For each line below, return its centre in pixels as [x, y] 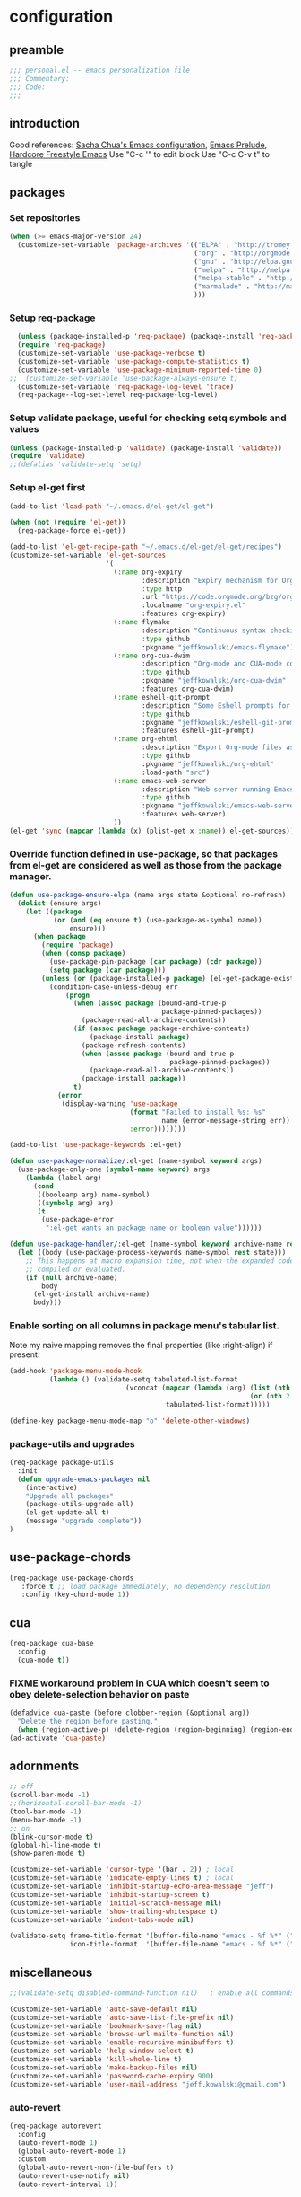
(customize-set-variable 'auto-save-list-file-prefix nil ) [122, 2017]
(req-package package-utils [62, 1463]
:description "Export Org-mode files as [218, 747]
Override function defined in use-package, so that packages [144, 853]
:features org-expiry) [184, 614]
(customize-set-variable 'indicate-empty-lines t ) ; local [122, 1878]
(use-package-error [78, 1220]
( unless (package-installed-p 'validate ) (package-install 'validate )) [146, 448]
